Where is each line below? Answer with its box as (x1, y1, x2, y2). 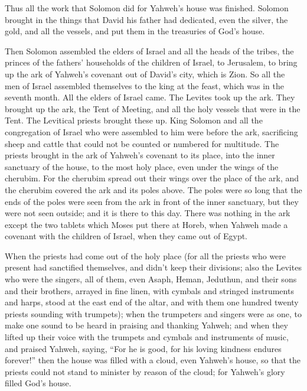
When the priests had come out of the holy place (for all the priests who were (5, 249, 286, 262)
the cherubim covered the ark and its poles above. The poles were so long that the (5, 183, 302, 195)
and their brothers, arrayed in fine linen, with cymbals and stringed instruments (5, 284, 294, 296)
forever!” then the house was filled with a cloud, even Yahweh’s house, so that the (5, 354, 301, 366)
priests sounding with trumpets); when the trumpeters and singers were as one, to (5, 307, 302, 320)
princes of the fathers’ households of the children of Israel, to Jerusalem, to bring (5, 56, 298, 69)
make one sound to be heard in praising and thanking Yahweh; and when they (5, 319, 288, 331)
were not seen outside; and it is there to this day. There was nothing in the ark (5, 207, 290, 219)
